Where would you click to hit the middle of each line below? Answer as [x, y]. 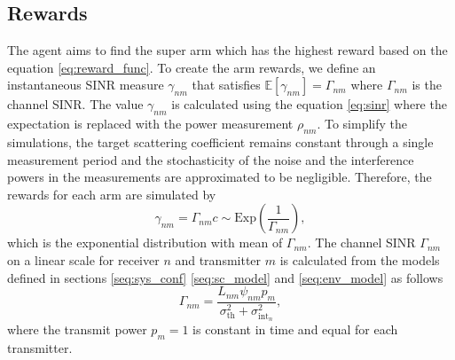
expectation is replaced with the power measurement [150, 124]
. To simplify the [362, 124]
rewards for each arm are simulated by [112, 194]
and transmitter [218, 259]
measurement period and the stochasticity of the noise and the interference [211, 159]
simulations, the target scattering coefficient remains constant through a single [220, 141]
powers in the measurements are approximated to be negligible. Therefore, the [220, 177]
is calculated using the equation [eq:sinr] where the [309, 104]
